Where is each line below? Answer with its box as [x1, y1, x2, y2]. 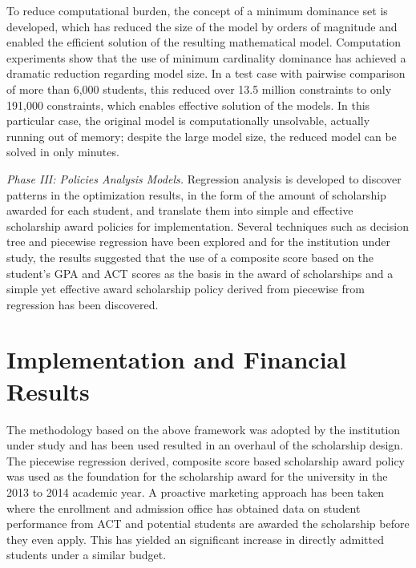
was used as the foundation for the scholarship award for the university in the [6, 468, 388, 485]
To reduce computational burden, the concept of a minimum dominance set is [6, 2, 388, 18]
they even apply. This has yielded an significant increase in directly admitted [6, 530, 384, 547]
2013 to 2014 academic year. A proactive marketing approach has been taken [6, 483, 385, 500]
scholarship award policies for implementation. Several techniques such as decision [6, 217, 409, 234]
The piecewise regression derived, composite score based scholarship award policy [6, 452, 406, 469]
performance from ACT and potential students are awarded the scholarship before [6, 515, 410, 532]
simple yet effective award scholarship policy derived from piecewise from [6, 280, 365, 297]
